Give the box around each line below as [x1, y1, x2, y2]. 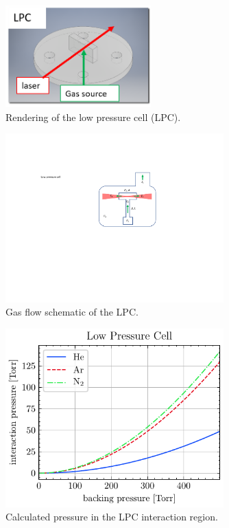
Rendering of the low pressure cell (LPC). [5, 109, 181, 124]
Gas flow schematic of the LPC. [5, 305, 138, 319]
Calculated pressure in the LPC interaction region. [5, 509, 218, 524]
